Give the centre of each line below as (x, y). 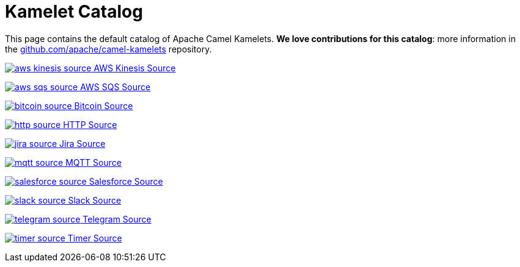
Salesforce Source (126, 181)
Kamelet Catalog (74, 12)
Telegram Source (117, 219)
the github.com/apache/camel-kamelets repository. (108, 49)
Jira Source (82, 143)
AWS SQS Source (115, 87)
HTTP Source (90, 124)
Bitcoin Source (104, 105)
